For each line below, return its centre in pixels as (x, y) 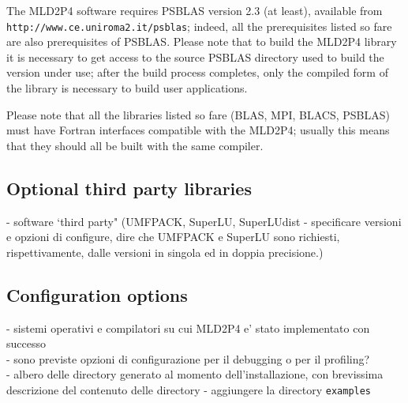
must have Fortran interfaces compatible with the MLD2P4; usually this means (198, 130)
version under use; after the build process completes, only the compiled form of (197, 72)
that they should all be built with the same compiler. (135, 145)
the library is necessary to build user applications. (127, 88)
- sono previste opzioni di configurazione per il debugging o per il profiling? (188, 358)
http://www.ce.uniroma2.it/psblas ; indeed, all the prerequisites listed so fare (199, 26)
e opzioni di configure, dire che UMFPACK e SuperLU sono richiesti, (173, 237)
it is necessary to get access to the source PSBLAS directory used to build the (195, 56)
